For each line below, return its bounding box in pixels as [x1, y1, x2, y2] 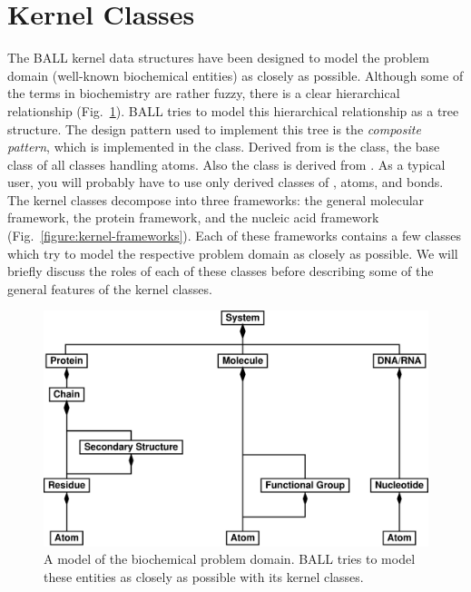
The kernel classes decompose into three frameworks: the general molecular [7, 190, 425, 209]
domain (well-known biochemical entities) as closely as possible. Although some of [7, 65, 464, 84]
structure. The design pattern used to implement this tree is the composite [7, 119, 421, 138]
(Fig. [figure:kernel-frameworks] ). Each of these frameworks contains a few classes [7, 226, 462, 245]
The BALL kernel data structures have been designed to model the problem [7, 48, 429, 67]
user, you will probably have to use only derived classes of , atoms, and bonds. [7, 173, 444, 192]
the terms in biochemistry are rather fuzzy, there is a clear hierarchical [7, 84, 400, 103]
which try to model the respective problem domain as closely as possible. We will [7, 243, 458, 262]
